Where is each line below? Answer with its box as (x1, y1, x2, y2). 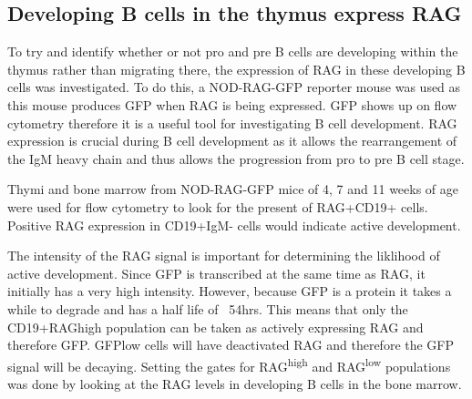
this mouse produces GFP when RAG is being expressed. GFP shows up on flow (7, 95, 457, 114)
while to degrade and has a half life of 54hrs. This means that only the (7, 299, 408, 318)
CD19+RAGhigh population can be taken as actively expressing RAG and (7, 317, 424, 336)
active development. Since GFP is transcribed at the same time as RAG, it (7, 263, 426, 282)
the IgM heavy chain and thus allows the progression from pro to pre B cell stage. (7, 148, 465, 168)
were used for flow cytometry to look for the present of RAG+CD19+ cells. (7, 197, 428, 216)
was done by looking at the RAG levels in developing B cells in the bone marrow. (7, 373, 462, 393)
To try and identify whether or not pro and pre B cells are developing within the (7, 42, 458, 61)
